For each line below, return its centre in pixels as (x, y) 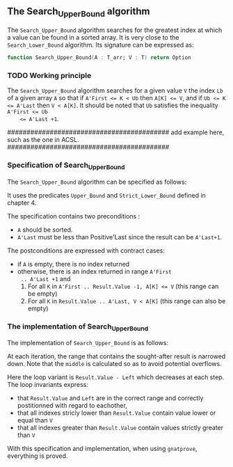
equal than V (35, 420)
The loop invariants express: (48, 385)
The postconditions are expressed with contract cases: (86, 251)
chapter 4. (22, 203)
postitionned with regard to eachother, (72, 406)
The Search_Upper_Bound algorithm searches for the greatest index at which (115, 30)
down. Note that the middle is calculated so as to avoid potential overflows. (114, 364)
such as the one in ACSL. (43, 140)
